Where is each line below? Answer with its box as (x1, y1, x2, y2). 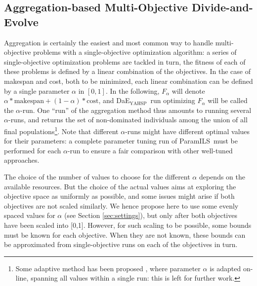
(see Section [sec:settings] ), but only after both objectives (64, 210, 237, 220)
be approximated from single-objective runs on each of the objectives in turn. (4, 239, 238, 250)
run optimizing (150, 95, 195, 106)
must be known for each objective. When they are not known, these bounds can (4, 229, 246, 240)
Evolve (4, 14, 39, 29)
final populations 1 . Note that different (4, 124, 119, 136)
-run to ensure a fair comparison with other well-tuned (67, 145, 233, 155)
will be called (208, 95, 248, 106)
